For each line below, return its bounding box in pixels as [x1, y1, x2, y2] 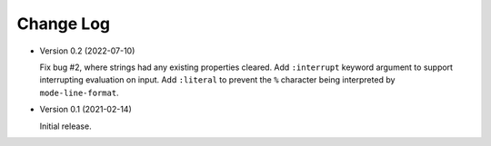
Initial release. [39, 121, 92, 131]
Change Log [16, 14, 111, 34]
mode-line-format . [39, 87, 119, 98]
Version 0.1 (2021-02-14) [39, 104, 132, 115]
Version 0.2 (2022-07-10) [39, 45, 135, 56]
